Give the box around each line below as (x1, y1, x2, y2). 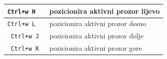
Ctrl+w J (11, 33, 39, 40)
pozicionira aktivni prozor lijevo (49, 5, 160, 16)
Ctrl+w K (11, 45, 39, 53)
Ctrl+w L (7, 21, 36, 28)
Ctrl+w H (7, 8, 36, 15)
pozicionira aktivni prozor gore (49, 43, 142, 53)
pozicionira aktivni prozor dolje (49, 30, 144, 41)
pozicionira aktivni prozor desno (49, 18, 146, 29)
